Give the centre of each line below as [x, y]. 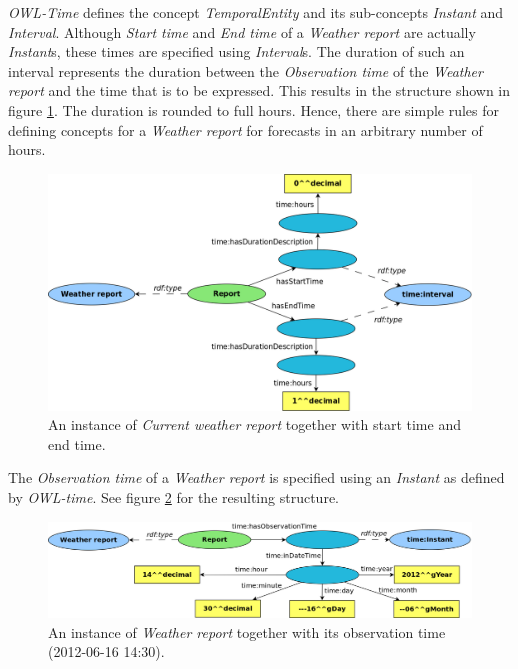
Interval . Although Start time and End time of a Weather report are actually [242, 31]
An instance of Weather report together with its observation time [247, 631]
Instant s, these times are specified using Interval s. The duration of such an [236, 51]
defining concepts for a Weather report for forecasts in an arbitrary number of [245, 129]
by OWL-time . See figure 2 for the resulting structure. [173, 496]
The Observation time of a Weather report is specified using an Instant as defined [256, 477]
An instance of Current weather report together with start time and [254, 424]
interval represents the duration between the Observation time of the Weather [245, 70]
